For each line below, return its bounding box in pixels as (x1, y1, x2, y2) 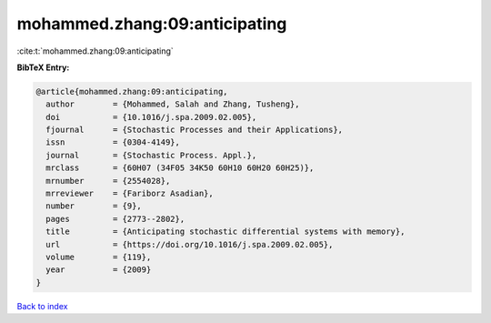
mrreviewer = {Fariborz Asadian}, (45, 188, 214, 199)
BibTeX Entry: (16, 62, 70, 73)
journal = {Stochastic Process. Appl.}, (45, 150, 257, 160)
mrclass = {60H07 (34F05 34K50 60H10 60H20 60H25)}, (45, 163, 315, 173)
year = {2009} (45, 265, 152, 275)
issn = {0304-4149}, (45, 137, 181, 147)
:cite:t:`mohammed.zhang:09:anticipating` (16, 45, 175, 56)
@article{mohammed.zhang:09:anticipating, (35, 86, 228, 96)
